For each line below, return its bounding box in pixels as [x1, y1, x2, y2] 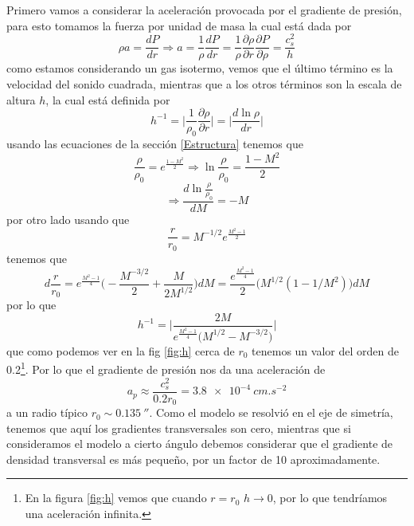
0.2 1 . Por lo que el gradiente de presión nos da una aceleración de [6, 359, 326, 377]
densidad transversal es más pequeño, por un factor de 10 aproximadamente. [6, 450, 381, 467]
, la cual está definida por [45, 91, 170, 108]
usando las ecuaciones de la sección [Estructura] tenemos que [6, 135, 303, 151]
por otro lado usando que [6, 211, 130, 228]
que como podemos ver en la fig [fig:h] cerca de [6, 342, 235, 359]
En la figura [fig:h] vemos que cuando [25, 489, 207, 506]
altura [6, 91, 36, 108]
